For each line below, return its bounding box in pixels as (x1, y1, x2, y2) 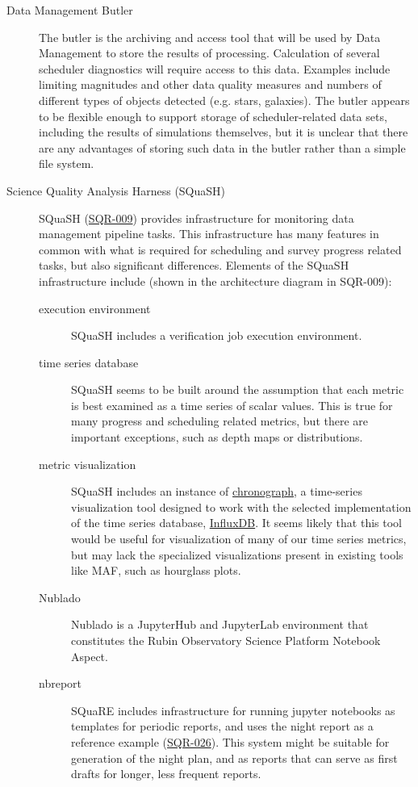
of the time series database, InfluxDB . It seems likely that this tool (71, 514, 402, 531)
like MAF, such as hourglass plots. (71, 562, 241, 579)
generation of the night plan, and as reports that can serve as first (71, 749, 398, 766)
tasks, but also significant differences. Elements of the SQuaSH (39, 257, 349, 274)
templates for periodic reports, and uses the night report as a (71, 718, 374, 735)
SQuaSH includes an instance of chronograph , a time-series (71, 483, 362, 500)
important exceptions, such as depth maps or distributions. (71, 429, 363, 446)
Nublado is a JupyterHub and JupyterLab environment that (71, 616, 369, 633)
